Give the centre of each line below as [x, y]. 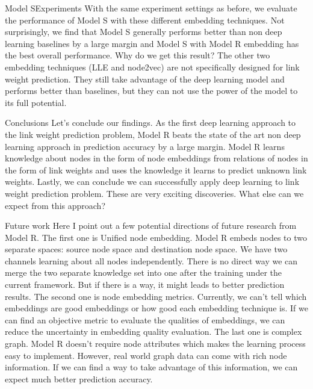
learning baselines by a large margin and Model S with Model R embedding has [152, 43]
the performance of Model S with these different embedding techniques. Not [145, 20]
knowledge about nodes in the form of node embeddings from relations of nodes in [156, 158]
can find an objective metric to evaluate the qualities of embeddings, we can [145, 319]
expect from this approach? [55, 205]
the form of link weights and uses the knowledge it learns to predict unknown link [156, 170]
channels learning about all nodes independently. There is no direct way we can [151, 260]
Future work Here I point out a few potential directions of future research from [151, 226]
